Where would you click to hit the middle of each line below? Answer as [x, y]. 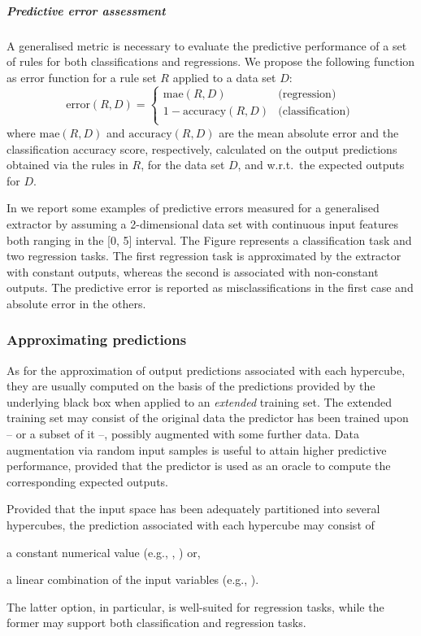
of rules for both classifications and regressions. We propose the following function [211, 61]
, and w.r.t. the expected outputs [321, 165]
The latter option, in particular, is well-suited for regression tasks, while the [195, 606]
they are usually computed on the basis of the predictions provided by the [191, 386]
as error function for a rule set [82, 77]
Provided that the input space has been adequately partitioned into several [193, 509]
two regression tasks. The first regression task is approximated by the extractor [204, 256]
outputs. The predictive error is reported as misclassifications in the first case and [210, 288]
